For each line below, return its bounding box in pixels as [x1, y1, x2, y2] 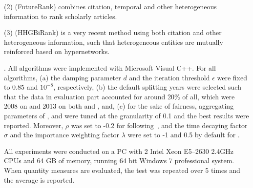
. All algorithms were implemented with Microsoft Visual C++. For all [4, 62, 216, 73]
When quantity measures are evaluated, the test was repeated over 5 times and [4, 165, 240, 175]
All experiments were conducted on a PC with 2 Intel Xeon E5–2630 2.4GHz [4, 146, 233, 156]
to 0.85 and [4, 82, 38, 92]
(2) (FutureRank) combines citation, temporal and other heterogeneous [4, 1, 217, 11]
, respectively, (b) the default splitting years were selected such [53, 82, 241, 92]
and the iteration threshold [129, 72, 210, 82]
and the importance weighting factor [10, 130, 119, 140]
